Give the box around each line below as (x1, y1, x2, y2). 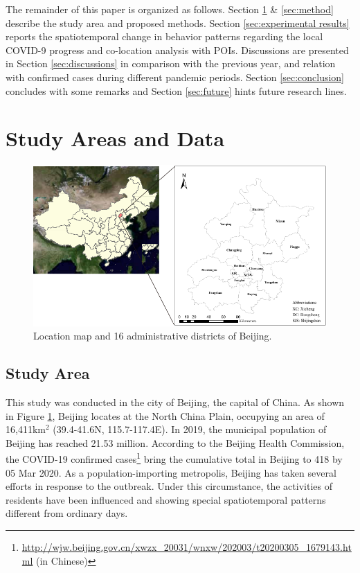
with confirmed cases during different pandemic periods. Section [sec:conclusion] (6, 69, 345, 84)
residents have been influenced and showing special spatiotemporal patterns (6, 492, 326, 506)
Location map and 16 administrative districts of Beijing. (33, 328, 272, 343)
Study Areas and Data (6, 124, 225, 152)
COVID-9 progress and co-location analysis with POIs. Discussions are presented (6, 42, 349, 57)
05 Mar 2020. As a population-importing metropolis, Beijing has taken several (6, 465, 336, 479)
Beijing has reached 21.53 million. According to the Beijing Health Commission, (6, 435, 345, 450)
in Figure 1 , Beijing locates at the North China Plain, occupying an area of (6, 408, 325, 423)
